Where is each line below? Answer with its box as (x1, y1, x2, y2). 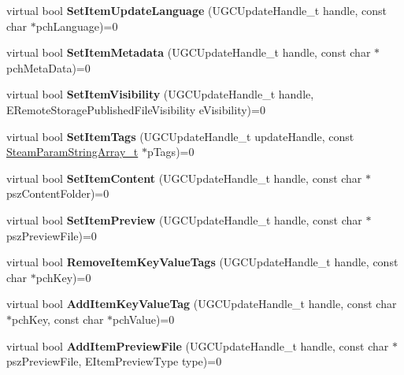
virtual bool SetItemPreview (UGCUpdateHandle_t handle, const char (6, 211, 362, 228)
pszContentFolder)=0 (6, 185, 109, 202)
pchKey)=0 (35, 269, 91, 285)
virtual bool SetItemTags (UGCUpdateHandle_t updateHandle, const (6, 128, 354, 144)
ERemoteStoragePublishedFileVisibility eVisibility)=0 (6, 101, 265, 117)
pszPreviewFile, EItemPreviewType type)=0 (6, 353, 222, 369)
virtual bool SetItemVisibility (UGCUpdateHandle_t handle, (6, 86, 314, 102)
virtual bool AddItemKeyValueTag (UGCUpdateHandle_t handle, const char (6, 295, 397, 312)
